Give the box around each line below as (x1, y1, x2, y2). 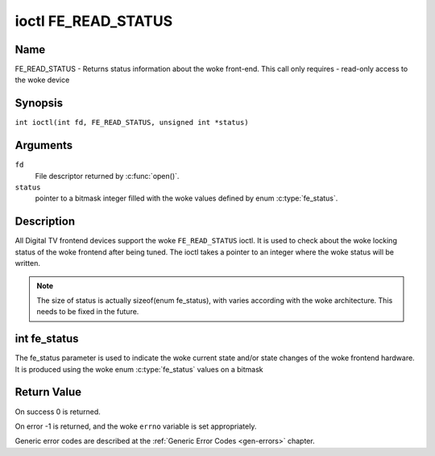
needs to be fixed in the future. (36, 307, 139, 317)
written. (14, 259, 40, 268)
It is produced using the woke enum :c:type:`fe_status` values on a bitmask (14, 364, 263, 374)
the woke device (14, 75, 70, 85)
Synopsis (14, 97, 64, 110)
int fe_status (14, 332, 80, 346)
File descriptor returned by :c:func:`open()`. (35, 171, 180, 180)
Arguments (14, 139, 73, 152)
